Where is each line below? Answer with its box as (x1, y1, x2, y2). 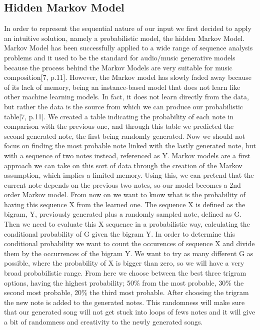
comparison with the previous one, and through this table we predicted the (4, 121, 234, 131)
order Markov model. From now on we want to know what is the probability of (4, 189, 246, 200)
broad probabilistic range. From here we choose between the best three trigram (4, 268, 246, 278)
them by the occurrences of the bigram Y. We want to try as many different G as (4, 248, 253, 258)
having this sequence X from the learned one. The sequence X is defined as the (4, 199, 245, 209)
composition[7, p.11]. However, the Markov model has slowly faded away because (4, 72, 252, 82)
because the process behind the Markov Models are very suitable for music (4, 62, 232, 72)
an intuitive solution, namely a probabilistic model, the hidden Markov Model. (4, 32, 244, 43)
